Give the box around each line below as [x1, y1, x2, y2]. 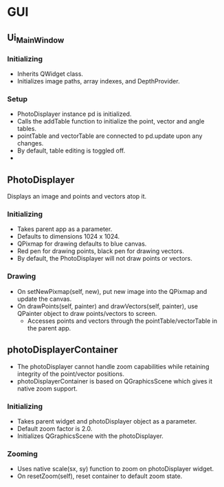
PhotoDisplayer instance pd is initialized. [16, 110, 132, 118]
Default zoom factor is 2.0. [16, 424, 93, 433]
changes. [16, 139, 44, 148]
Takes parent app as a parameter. [16, 225, 113, 233]
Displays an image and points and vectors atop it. [7, 192, 147, 201]
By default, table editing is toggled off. [16, 146, 126, 155]
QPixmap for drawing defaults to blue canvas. [16, 239, 147, 248]
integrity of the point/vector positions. [16, 370, 125, 378]
